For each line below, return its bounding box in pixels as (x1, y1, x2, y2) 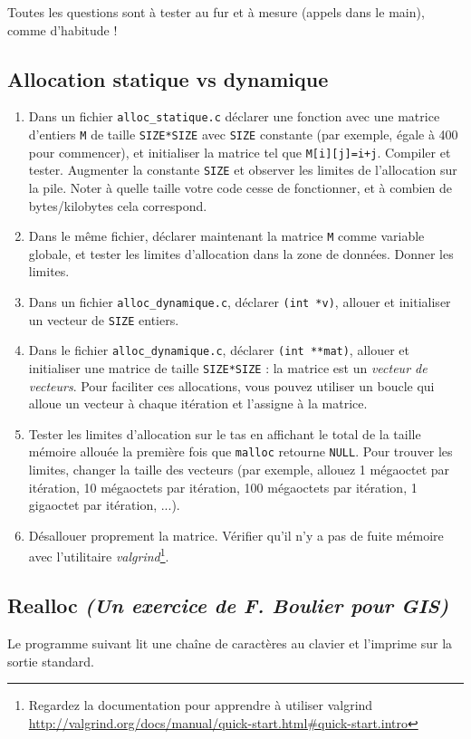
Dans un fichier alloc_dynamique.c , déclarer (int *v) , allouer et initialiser (28, 293, 451, 312)
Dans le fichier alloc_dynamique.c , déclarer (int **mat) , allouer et (28, 341, 410, 360)
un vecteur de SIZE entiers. (28, 310, 179, 329)
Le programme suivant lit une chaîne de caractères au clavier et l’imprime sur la (7, 633, 453, 652)
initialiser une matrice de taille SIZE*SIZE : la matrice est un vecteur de (28, 359, 428, 378)
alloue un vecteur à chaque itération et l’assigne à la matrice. (28, 394, 368, 413)
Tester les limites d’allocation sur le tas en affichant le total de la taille (28, 424, 421, 443)
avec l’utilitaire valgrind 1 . (28, 544, 169, 566)
